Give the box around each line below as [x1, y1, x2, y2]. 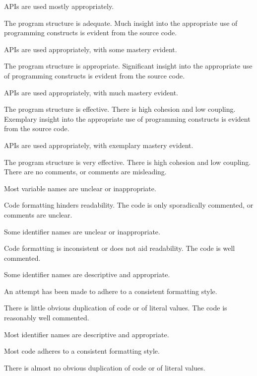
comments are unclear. [4, 209, 72, 220]
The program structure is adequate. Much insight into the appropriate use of [4, 17, 238, 28]
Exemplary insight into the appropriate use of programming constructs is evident [4, 113, 251, 124]
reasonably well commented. [4, 312, 89, 323]
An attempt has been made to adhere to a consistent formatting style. [4, 286, 217, 296]
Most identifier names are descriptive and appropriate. [4, 329, 169, 339]
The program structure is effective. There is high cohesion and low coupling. [4, 104, 236, 114]
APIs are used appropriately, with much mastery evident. [4, 87, 178, 97]
